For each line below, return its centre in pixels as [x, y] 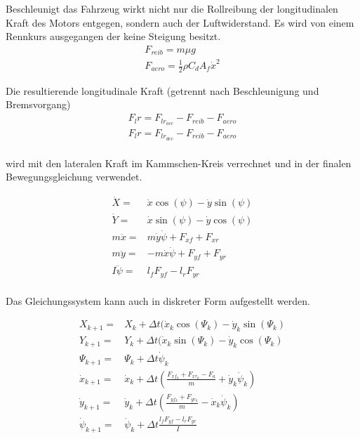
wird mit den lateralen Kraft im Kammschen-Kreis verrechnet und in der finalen [179, 163]
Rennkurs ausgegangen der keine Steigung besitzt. [113, 36]
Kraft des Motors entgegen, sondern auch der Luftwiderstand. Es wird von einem [180, 22]
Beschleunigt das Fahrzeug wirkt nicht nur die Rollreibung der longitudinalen [172, 8]
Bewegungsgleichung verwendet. [74, 177]
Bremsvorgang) [38, 104]
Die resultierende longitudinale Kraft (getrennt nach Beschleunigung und [162, 90]
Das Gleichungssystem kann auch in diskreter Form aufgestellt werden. [158, 300]
